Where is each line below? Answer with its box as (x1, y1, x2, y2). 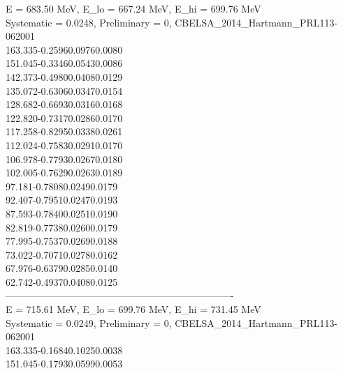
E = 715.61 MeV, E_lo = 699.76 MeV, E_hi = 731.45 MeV (6, 302, 261, 317)
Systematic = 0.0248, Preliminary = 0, (6, 15, 172, 29)
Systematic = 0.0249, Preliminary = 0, (6, 315, 172, 330)
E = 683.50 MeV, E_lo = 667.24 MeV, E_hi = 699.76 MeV (6, 1, 261, 15)
